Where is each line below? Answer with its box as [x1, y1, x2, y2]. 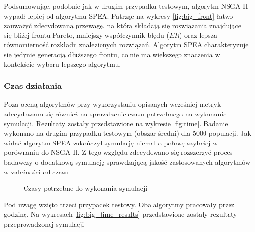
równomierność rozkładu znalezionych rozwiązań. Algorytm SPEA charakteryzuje [4, 39, 249, 50]
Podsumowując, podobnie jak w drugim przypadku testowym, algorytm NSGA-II [4, 1, 248, 11]
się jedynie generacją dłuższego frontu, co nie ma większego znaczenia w [4, 49, 220, 59]
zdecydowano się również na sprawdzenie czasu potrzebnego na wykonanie [4, 108, 227, 118]
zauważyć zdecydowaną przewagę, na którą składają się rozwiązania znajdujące [4, 20, 242, 30]
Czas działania [4, 80, 62, 92]
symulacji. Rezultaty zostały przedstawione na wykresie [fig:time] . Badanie [4, 118, 228, 128]
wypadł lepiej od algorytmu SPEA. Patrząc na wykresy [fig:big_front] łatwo [4, 10, 233, 21]
